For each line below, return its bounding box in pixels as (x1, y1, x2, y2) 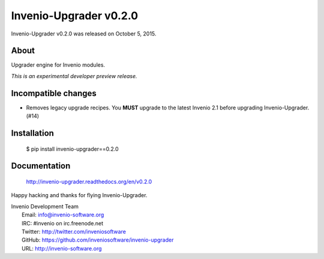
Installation (11, 128, 54, 138)
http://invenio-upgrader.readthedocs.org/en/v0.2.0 (26, 178, 152, 185)
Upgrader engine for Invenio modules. (11, 61, 105, 69)
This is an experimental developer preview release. (11, 72, 137, 79)
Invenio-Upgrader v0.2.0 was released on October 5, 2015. (11, 30, 157, 37)
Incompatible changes (11, 88, 97, 99)
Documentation (11, 161, 71, 171)
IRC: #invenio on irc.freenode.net (22, 219, 104, 227)
